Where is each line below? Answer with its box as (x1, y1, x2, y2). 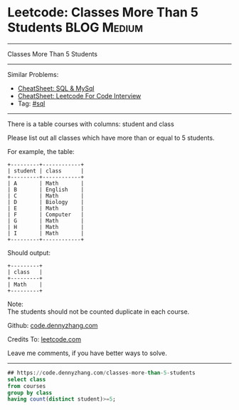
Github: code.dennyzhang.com (7, 321, 98, 329)
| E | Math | (7, 205, 84, 212)
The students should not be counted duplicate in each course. (7, 307, 190, 316)
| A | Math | (7, 180, 84, 187)
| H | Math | (7, 223, 84, 230)
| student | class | (7, 167, 84, 175)
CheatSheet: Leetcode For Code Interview (17, 91, 142, 100)
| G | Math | (7, 217, 84, 225)
